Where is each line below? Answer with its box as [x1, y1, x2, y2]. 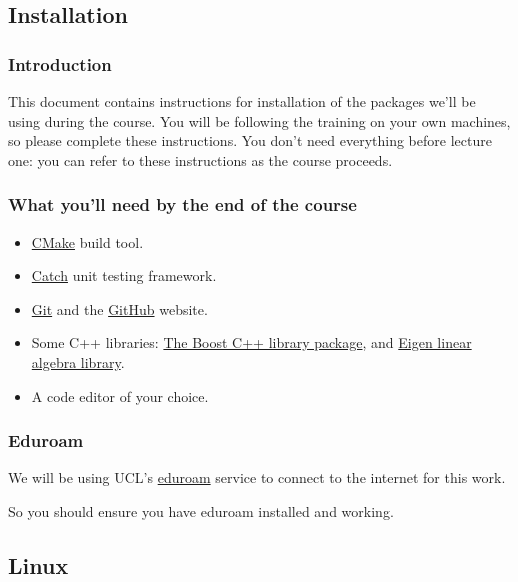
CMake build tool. [31, 231, 144, 252]
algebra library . [31, 351, 125, 372]
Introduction [8, 51, 112, 76]
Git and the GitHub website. [31, 298, 208, 319]
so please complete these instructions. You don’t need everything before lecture [8, 130, 492, 151]
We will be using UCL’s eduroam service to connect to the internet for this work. [8, 467, 506, 488]
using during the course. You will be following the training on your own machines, [8, 110, 511, 131]
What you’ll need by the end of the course [8, 192, 357, 217]
